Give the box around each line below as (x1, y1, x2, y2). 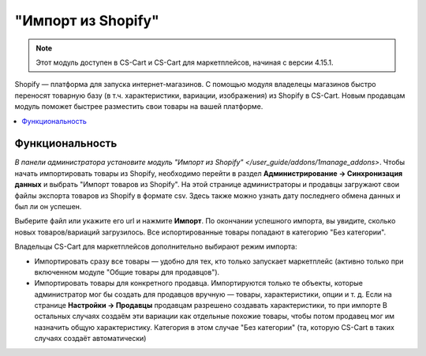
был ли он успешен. (14, 201, 82, 211)
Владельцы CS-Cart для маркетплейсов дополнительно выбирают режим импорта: (14, 242, 297, 252)
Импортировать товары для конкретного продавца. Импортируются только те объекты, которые (34, 279, 363, 288)
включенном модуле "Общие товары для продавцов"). (34, 267, 220, 276)
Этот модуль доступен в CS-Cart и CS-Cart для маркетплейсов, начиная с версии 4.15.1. (35, 58, 334, 67)
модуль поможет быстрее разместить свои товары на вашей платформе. (14, 102, 263, 111)
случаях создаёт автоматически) (34, 334, 147, 343)
